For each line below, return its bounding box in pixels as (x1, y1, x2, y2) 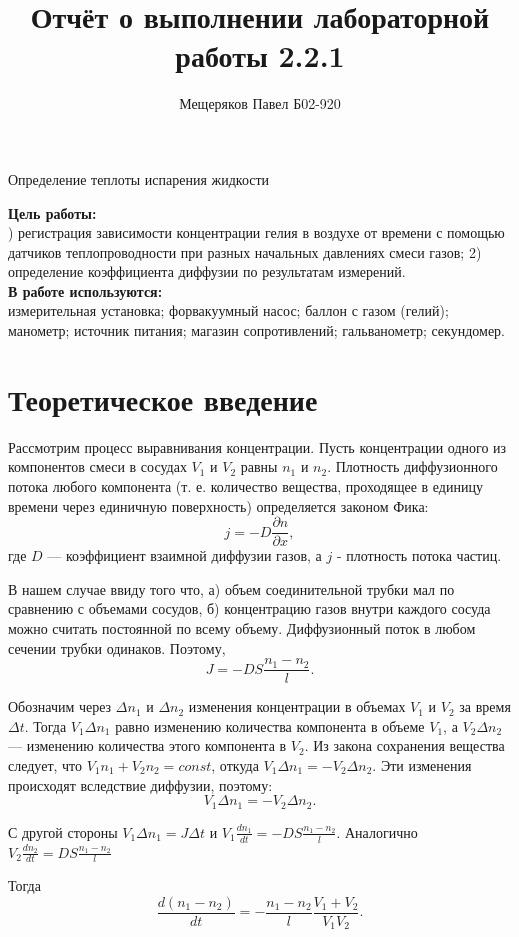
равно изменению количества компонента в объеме (115, 715, 425, 736)
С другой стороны (8, 821, 118, 842)
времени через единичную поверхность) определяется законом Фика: (8, 495, 429, 516)
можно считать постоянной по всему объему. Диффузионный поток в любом (8, 618, 476, 638)
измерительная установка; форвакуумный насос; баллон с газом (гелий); (8, 300, 449, 321)
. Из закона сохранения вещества (304, 735, 505, 756)
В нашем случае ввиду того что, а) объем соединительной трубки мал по (8, 578, 455, 599)
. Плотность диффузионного (327, 456, 498, 477)
